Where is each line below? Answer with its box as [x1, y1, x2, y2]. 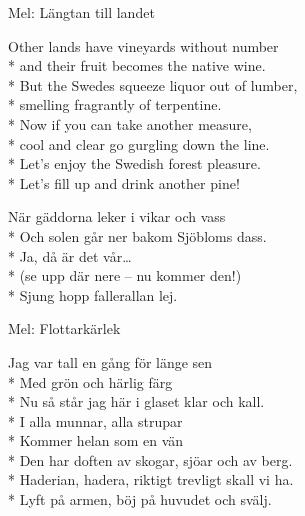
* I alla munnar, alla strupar [8, 410, 183, 431]
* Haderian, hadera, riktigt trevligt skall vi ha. [8, 469, 294, 490]
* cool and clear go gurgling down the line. [8, 133, 270, 154]
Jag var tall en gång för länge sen [8, 351, 213, 372]
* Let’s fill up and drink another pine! [8, 172, 240, 193]
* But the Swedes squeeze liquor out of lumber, [8, 74, 298, 95]
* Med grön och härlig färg [8, 371, 173, 392]
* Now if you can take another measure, [8, 113, 252, 134]
